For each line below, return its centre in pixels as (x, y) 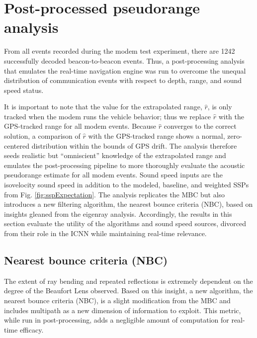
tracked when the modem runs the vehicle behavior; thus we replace (107, 116)
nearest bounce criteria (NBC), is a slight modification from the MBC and (117, 300)
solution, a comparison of (42, 136)
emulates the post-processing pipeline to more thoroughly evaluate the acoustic (125, 165)
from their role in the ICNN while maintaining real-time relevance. (105, 233)
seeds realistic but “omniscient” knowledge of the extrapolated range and (115, 155)
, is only (220, 107)
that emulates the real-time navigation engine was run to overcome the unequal (125, 70)
